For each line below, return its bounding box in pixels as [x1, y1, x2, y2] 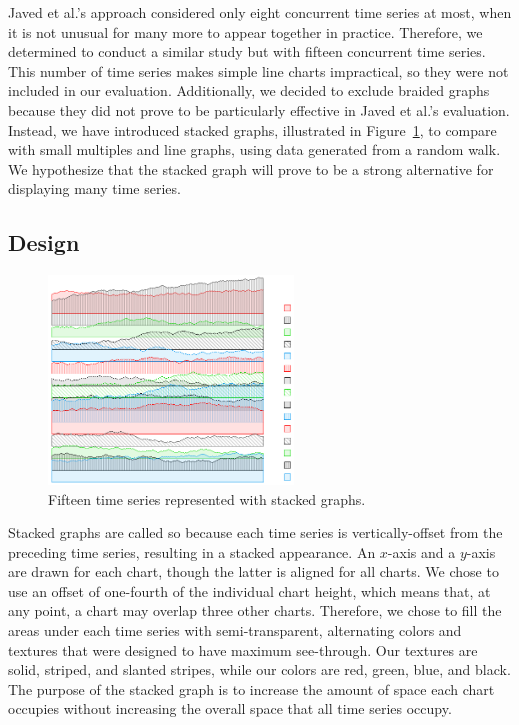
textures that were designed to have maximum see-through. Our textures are [8, 639, 478, 660]
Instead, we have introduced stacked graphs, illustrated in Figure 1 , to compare [8, 119, 497, 140]
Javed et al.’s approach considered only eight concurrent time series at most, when [8, 2, 512, 22]
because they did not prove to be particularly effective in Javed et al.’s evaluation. [8, 99, 510, 120]
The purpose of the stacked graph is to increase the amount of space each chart [8, 678, 495, 699]
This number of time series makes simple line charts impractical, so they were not [8, 60, 509, 81]
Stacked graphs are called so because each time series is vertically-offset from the [8, 522, 503, 543]
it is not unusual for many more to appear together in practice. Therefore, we [8, 21, 483, 42]
